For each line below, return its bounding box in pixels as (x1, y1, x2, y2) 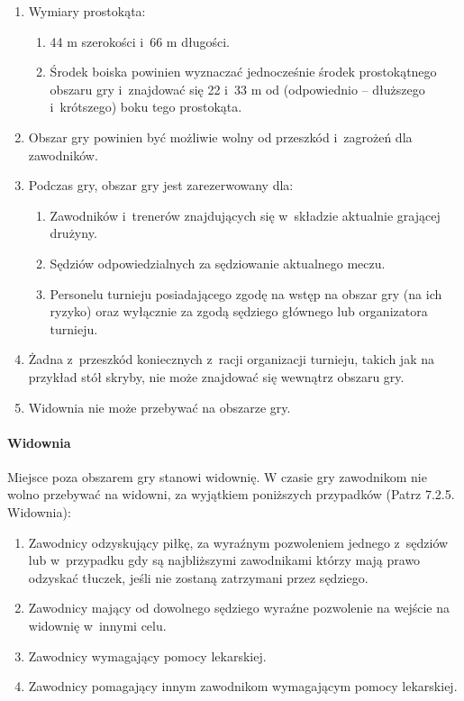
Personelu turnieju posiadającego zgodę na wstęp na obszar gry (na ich (50, 284, 442, 303)
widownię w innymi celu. (28, 616, 167, 635)
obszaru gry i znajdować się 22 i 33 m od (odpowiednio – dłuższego (50, 79, 425, 98)
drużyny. (50, 223, 97, 242)
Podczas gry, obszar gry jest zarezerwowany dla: (28, 176, 294, 195)
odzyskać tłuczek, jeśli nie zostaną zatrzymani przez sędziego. (28, 568, 368, 587)
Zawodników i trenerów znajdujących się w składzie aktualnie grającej (50, 205, 441, 224)
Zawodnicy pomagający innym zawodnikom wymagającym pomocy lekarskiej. (28, 677, 458, 696)
